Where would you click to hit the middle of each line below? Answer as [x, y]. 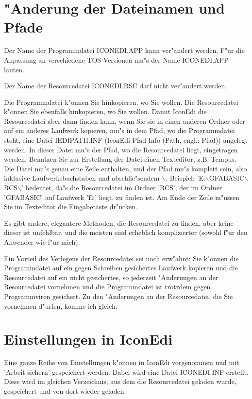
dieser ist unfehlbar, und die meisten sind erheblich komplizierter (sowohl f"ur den [126, 232]
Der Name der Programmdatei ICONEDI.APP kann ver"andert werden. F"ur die [124, 50]
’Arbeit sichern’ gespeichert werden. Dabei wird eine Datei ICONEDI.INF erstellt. [126, 372]
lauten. [14, 69]
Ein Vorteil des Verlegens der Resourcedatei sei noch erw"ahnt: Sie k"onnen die [121, 258]
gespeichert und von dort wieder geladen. [65, 391]
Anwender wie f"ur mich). [42, 242]
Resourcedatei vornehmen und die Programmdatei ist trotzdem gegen [107, 287]
